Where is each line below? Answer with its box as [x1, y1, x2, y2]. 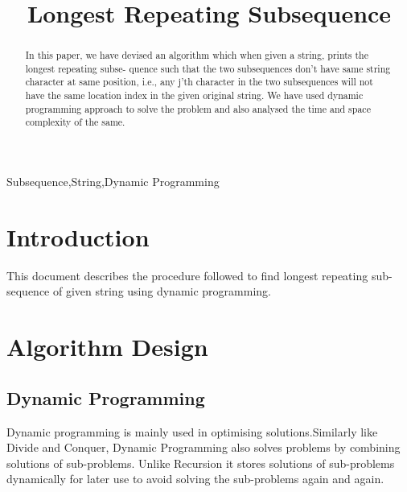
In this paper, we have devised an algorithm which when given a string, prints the [25, 48, 368, 62]
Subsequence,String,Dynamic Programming [6, 173, 220, 190]
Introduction [6, 220, 150, 253]
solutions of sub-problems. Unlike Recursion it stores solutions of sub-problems [6, 454, 395, 471]
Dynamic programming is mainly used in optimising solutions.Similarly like [6, 423, 378, 440]
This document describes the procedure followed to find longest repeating [6, 267, 368, 283]
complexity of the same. [25, 115, 125, 129]
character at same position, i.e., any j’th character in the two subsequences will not [25, 75, 373, 89]
